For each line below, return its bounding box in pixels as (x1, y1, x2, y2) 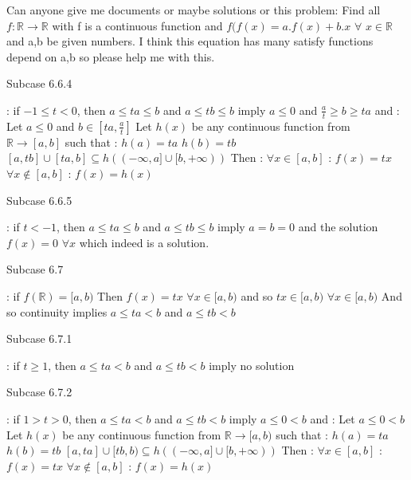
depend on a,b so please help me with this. (6, 48, 215, 65)
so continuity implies (6, 303, 108, 320)
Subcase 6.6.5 (6, 191, 72, 208)
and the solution (298, 218, 378, 235)
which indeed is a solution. (79, 234, 209, 250)
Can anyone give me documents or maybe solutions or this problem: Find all (6, 2, 381, 18)
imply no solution (209, 356, 295, 373)
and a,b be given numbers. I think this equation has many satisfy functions (6, 33, 374, 49)
